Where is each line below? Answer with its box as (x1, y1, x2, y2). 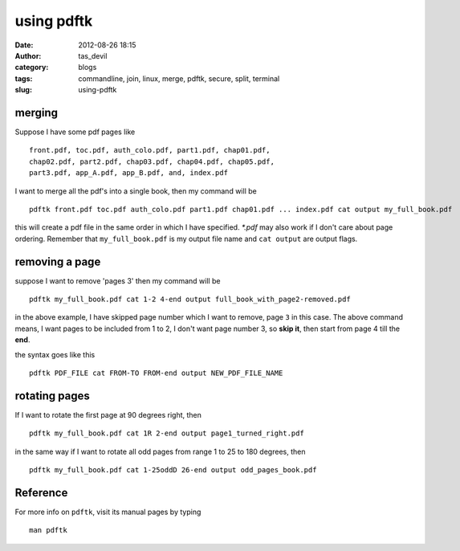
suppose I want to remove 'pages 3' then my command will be (14, 275, 221, 285)
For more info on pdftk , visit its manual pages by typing (14, 507, 202, 516)
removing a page (14, 255, 101, 268)
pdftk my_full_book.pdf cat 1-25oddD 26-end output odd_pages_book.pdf (29, 466, 317, 475)
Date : (14, 40, 34, 50)
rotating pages (14, 389, 90, 402)
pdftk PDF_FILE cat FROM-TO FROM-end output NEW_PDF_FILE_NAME (29, 369, 283, 378)
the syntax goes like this (14, 349, 96, 359)
